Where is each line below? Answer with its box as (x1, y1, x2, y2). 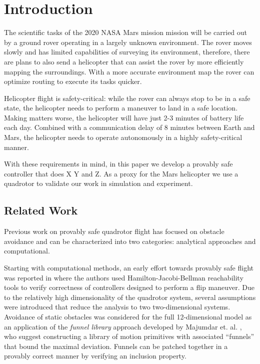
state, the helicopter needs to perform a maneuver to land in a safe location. (4, 102, 238, 113)
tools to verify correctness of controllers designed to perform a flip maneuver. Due (4, 282, 254, 292)
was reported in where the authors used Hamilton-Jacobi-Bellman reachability (4, 272, 243, 282)
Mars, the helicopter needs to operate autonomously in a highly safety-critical (4, 132, 242, 142)
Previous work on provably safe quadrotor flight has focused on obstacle (4, 226, 224, 236)
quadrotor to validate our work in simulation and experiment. (4, 178, 193, 188)
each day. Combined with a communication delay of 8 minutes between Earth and (4, 122, 255, 132)
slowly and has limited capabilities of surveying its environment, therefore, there (4, 46, 250, 57)
